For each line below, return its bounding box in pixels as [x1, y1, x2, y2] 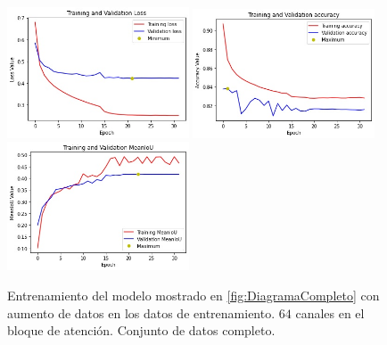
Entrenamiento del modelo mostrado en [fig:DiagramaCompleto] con [7, 286, 380, 305]
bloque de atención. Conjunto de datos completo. [7, 321, 276, 340]
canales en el [295, 303, 365, 322]
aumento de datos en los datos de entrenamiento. [7, 303, 276, 322]
